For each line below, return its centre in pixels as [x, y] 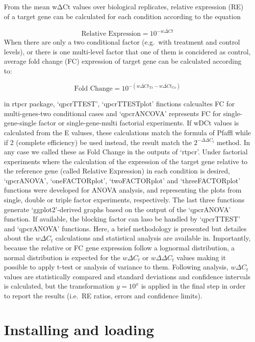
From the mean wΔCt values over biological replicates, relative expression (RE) [124, 6]
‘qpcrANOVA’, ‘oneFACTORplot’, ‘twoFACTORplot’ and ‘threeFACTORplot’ [122, 180]
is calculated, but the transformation [59, 286]
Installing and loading [79, 329]
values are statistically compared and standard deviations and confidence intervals [127, 276]
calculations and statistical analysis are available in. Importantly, [153, 238]
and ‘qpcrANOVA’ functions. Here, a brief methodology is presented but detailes [125, 228]
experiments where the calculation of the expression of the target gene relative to [126, 161]
